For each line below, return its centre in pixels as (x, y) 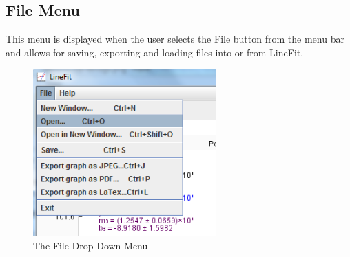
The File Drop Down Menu (91, 245)
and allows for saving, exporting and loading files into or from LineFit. (155, 52)
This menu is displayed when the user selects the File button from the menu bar (175, 39)
